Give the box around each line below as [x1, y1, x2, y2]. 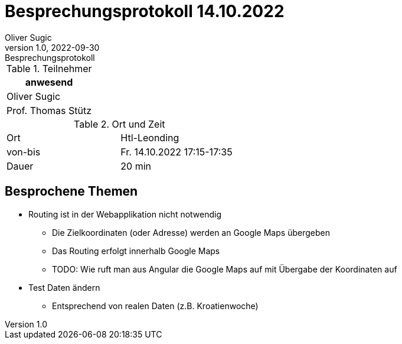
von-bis [6, 145, 41, 158]
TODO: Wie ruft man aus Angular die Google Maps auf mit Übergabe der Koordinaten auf [52, 264, 397, 274]
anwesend [25, 76, 73, 88]
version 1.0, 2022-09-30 [5, 42, 100, 53]
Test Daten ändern [28, 282, 100, 293]
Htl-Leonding [120, 131, 179, 144]
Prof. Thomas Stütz [6, 104, 92, 116]
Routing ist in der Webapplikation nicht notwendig [28, 209, 222, 219]
